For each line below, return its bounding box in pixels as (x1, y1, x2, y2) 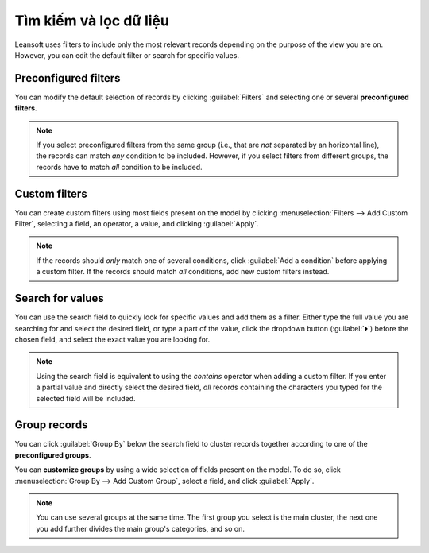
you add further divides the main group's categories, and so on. (36, 524, 245, 533)
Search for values (14, 292, 105, 305)
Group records (14, 418, 88, 432)
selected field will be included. (36, 393, 136, 403)
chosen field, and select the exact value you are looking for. (14, 335, 211, 344)
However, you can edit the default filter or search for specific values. (14, 50, 240, 60)
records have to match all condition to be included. (36, 162, 203, 172)
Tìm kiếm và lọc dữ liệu (14, 12, 170, 29)
